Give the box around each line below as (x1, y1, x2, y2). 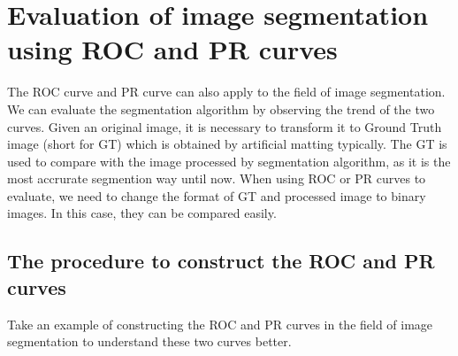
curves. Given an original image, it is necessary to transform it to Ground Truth (7, 117, 442, 135)
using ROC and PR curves (7, 31, 338, 67)
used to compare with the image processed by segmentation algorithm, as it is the (7, 151, 451, 170)
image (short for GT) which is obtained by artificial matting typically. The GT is (7, 135, 447, 153)
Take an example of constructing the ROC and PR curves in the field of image (7, 314, 433, 333)
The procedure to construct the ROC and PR (7, 247, 435, 275)
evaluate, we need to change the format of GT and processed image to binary (7, 186, 426, 205)
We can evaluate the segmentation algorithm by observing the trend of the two (7, 99, 435, 118)
